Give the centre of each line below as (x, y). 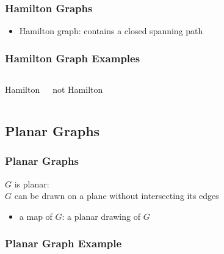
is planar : (32, 183)
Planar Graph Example (63, 243)
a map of (36, 216)
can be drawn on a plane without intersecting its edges (117, 196)
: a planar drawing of (101, 216)
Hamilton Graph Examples (73, 58)
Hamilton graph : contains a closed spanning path (111, 31)
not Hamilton (78, 89)
